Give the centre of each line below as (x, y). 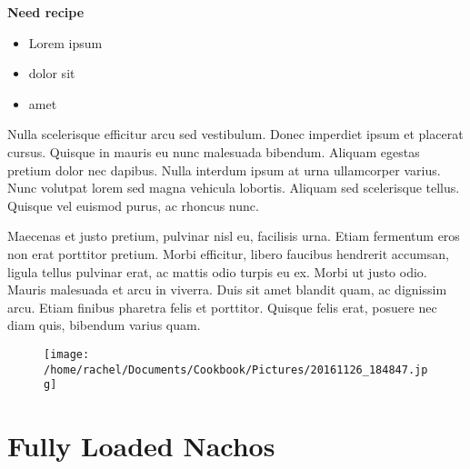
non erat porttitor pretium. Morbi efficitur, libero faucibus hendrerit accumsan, (228, 253)
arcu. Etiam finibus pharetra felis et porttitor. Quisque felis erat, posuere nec (222, 307)
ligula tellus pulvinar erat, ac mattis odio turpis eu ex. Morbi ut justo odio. (217, 271)
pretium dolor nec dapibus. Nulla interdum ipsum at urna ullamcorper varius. (224, 170)
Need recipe (46, 12)
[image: (67, 354)
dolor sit (52, 73)
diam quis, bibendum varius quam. (104, 325)
